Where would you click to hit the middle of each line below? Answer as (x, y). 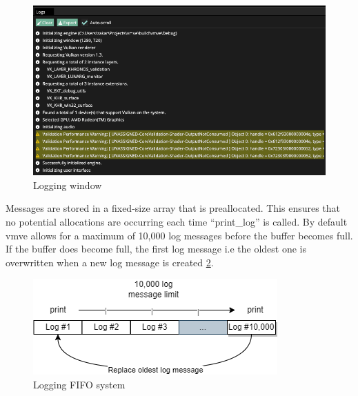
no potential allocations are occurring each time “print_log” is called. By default (177, 222)
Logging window (68, 185)
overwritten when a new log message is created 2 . (110, 262)
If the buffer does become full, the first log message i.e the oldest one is (156, 249)
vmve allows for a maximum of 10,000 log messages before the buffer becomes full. (179, 235)
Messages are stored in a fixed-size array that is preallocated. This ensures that (173, 208)
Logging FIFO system (79, 384)
